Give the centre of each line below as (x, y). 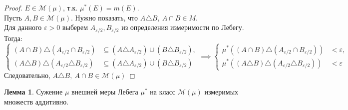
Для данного (23, 27)
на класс (163, 92)
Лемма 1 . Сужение (33, 92)
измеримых (221, 92)
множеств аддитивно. (36, 101)
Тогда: (13, 38)
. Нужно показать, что (104, 17)
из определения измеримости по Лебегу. (183, 27)
